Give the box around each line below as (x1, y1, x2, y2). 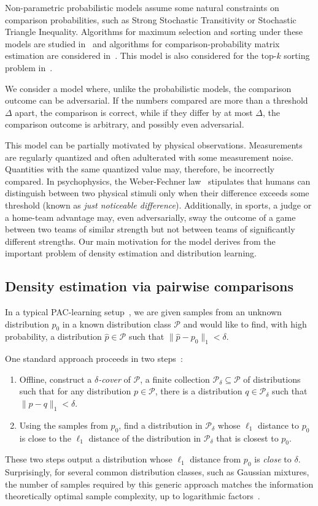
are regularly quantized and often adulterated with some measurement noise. (5, 150, 293, 163)
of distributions (243, 372, 301, 385)
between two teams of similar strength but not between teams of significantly (5, 223, 295, 236)
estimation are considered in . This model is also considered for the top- (5, 49, 277, 62)
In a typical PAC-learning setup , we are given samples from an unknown (5, 305, 282, 318)
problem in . (5, 61, 53, 74)
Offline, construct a (19, 372, 92, 385)
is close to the (19, 431, 71, 444)
